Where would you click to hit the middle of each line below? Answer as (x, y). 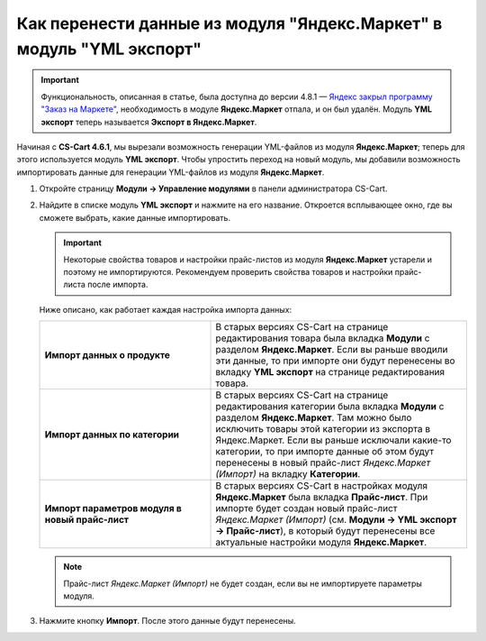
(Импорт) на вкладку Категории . (288, 474)
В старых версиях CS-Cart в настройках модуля (321, 486)
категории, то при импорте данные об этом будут (325, 452)
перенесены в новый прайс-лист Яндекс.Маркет (323, 462)
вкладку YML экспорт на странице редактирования (330, 372)
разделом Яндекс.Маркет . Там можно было (314, 417)
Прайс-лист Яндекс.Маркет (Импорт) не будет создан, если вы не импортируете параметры (243, 583)
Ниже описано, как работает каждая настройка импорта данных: (166, 309)
